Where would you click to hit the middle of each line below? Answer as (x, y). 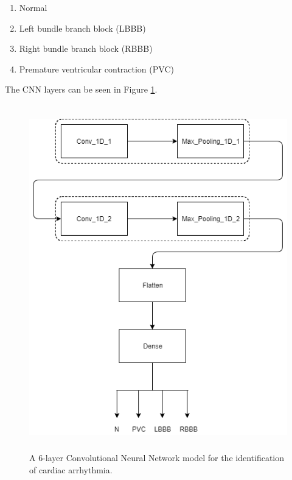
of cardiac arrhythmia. (71, 470)
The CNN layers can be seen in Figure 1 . (81, 89)
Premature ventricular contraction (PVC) (96, 69)
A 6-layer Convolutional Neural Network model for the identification (157, 458)
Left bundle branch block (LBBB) (82, 28)
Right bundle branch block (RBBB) (86, 48)
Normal (33, 7)
